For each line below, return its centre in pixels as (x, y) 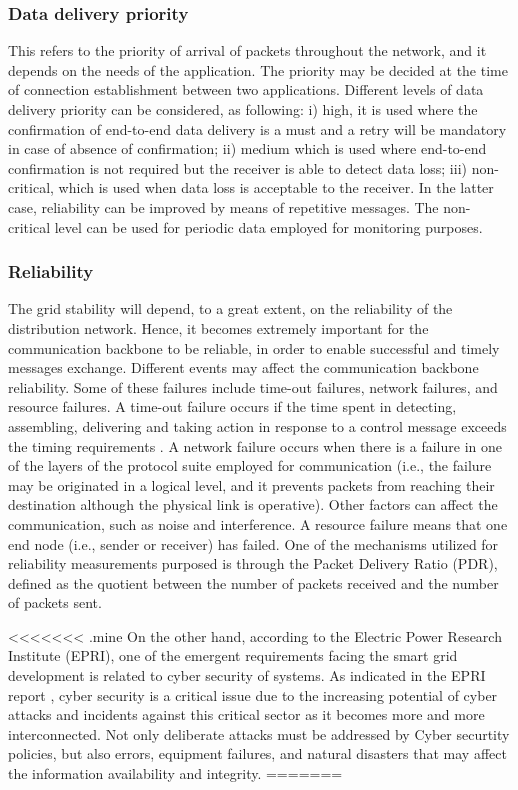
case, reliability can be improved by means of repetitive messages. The (223, 206)
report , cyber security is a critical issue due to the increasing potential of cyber (253, 694)
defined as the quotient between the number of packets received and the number (253, 582)
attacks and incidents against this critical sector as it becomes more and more (246, 714)
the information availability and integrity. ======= (175, 773)
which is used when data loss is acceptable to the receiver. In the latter (276, 187)
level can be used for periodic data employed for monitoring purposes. (268, 226)
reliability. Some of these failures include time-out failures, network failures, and (253, 386)
